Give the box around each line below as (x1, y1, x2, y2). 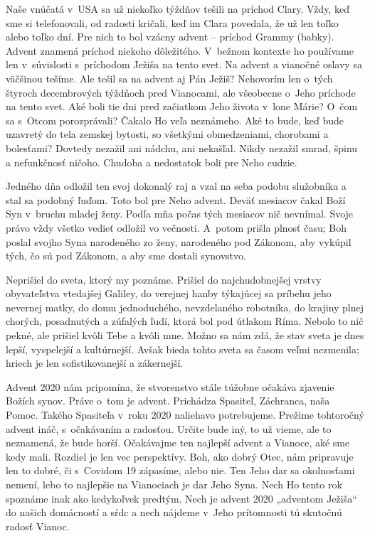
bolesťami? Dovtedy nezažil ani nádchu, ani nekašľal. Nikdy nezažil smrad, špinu (6, 140, 358, 155)
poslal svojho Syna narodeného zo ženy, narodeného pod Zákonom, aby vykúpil (6, 234, 351, 249)
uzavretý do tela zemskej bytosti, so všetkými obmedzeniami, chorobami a (6, 127, 329, 141)
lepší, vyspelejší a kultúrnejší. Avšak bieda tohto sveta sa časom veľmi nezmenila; (6, 341, 359, 356)
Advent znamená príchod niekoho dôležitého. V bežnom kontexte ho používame (6, 43, 354, 58)
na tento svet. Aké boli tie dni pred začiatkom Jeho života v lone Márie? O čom (6, 99, 358, 114)
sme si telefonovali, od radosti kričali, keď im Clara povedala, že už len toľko (6, 15, 339, 30)
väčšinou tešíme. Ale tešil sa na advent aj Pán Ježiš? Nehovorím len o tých (6, 70, 333, 85)
